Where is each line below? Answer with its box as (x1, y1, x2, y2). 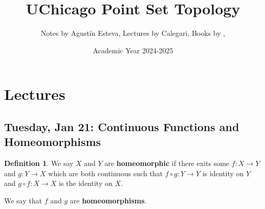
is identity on (202, 168, 244, 178)
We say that (4, 195, 42, 205)
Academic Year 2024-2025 (93, 45, 173, 55)
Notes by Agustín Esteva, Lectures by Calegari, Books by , (40, 28, 226, 38)
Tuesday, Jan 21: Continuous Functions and (4, 118, 239, 134)
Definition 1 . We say (4, 158, 74, 169)
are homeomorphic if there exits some (104, 158, 230, 169)
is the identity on (59, 178, 113, 189)
